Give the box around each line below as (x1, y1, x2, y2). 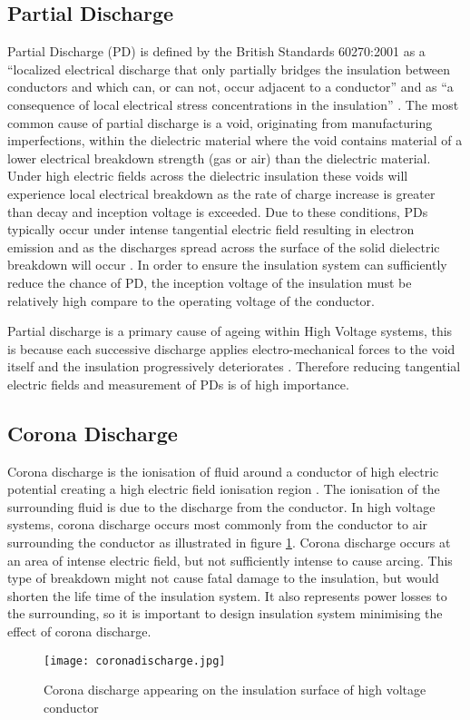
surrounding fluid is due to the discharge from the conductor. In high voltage (7, 497, 436, 516)
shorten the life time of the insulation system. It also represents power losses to (7, 586, 447, 605)
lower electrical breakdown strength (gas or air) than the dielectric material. (7, 148, 431, 167)
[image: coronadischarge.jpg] (44, 654, 226, 667)
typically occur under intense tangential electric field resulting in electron (7, 220, 415, 239)
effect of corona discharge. (7, 622, 152, 641)
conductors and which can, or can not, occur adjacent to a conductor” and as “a (7, 77, 454, 96)
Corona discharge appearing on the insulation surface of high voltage (44, 680, 426, 699)
